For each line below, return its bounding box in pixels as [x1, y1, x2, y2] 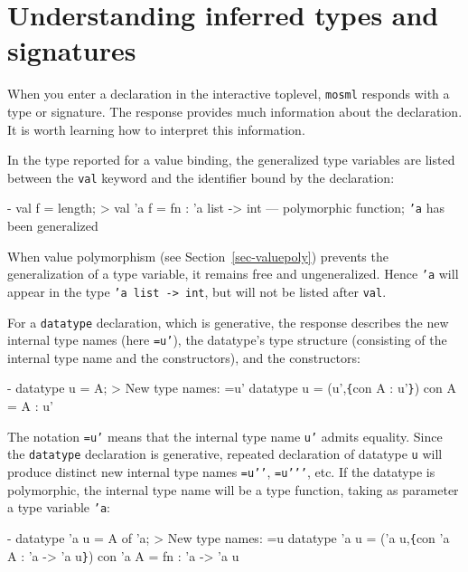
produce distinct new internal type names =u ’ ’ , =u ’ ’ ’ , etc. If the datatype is [7, 462, 435, 481]
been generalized [7, 216, 98, 235]
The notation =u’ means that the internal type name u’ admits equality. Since [7, 426, 443, 445]
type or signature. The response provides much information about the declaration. [7, 101, 463, 120]
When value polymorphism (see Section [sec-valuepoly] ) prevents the [7, 246, 388, 265]
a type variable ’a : [7, 498, 110, 517]
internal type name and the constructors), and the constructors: [7, 348, 360, 367]
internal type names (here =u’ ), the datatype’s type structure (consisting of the [7, 330, 447, 349]
